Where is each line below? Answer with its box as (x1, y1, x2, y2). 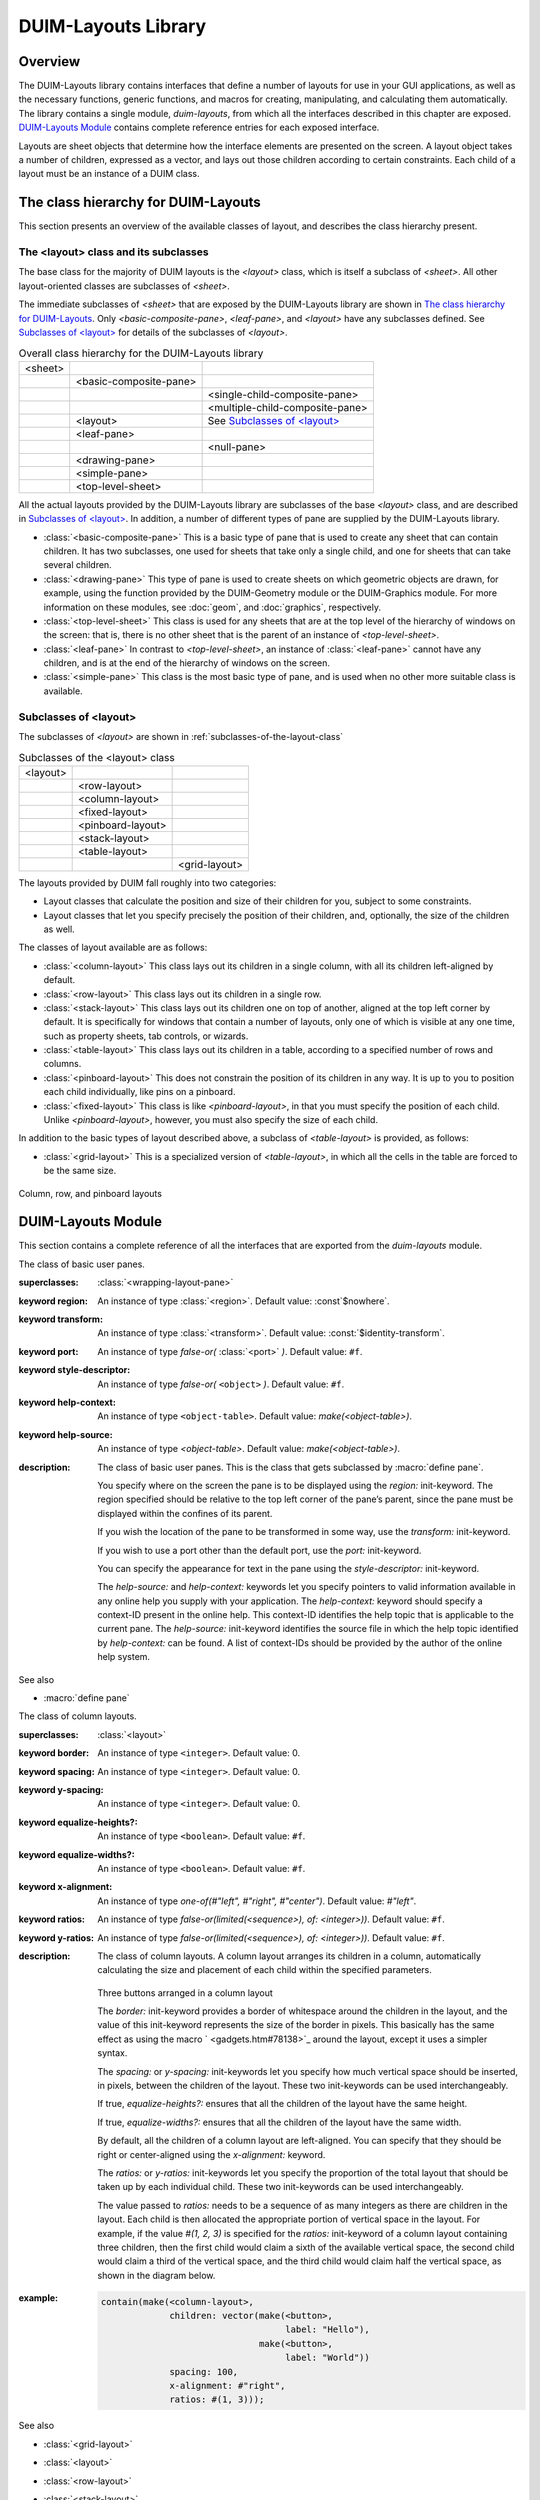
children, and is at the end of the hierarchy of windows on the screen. (43, 657, 330, 669)
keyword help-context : (18, 1396, 117, 1408)
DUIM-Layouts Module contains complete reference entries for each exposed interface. (18, 121, 380, 134)
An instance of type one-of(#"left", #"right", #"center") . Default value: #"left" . (97, 1895, 417, 1907)
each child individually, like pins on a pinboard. (43, 1086, 236, 1098)
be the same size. (43, 1165, 117, 1177)
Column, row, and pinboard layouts (18, 1187, 162, 1199)
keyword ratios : (18, 1913, 85, 1925)
